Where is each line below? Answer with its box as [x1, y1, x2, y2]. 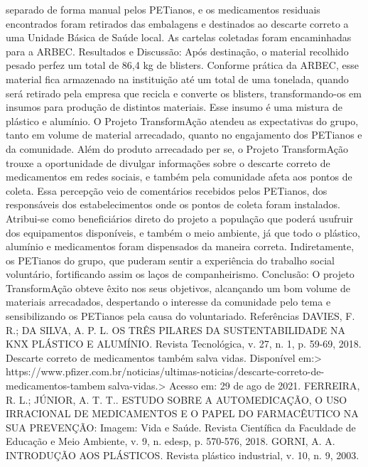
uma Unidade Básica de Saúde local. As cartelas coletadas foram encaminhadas [6, 30, 352, 45]
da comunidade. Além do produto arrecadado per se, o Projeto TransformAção [6, 141, 349, 156]
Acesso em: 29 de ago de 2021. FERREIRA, [169, 378, 360, 393]
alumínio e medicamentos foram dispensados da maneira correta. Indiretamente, [6, 239, 355, 254]
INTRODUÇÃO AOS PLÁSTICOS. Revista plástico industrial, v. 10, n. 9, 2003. [6, 448, 359, 462]
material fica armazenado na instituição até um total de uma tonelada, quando [6, 71, 349, 86]
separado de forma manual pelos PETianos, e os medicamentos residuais [6, 2, 320, 16]
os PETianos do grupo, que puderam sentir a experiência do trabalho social [6, 252, 335, 267]
